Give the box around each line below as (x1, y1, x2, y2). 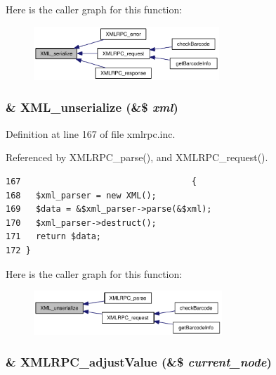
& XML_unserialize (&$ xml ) (6, 98, 178, 116)
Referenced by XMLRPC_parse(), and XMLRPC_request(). (6, 150, 268, 165)
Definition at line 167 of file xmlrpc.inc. (6, 126, 176, 141)
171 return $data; (6, 231, 102, 242)
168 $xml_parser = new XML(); (6, 190, 157, 201)
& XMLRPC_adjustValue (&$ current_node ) (6, 353, 272, 371)
